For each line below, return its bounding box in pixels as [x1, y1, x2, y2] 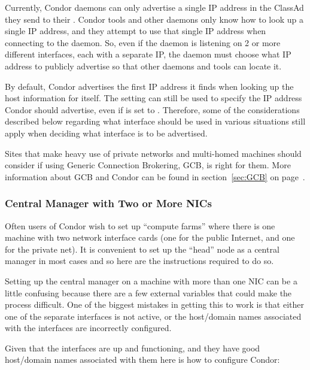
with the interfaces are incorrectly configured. [5, 322, 172, 334]
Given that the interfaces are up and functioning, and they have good [5, 341, 260, 354]
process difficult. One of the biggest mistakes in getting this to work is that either [5, 298, 304, 311]
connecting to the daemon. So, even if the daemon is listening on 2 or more [5, 36, 281, 48]
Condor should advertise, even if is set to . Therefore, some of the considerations [5, 103, 300, 116]
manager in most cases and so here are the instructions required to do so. [5, 254, 274, 267]
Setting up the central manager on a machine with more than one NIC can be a [5, 274, 297, 287]
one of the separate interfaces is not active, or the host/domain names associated [5, 310, 302, 322]
